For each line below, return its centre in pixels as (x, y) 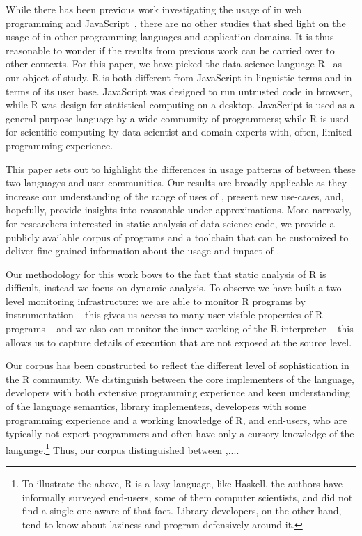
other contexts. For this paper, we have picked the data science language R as (174, 64)
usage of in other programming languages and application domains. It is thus (170, 36)
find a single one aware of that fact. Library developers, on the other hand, (182, 511)
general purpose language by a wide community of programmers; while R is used (178, 118)
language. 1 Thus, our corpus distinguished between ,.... (123, 448)
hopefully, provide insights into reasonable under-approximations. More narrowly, (179, 210)
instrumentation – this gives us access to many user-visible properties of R (164, 315)
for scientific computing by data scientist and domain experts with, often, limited (179, 132)
